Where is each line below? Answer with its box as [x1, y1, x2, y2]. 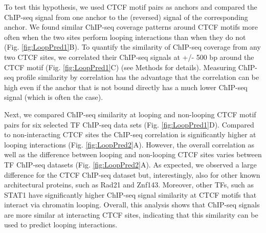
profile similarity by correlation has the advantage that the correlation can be [16, 72, 259, 82]
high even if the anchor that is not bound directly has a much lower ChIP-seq [4, 81, 248, 92]
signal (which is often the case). [4, 92, 103, 102]
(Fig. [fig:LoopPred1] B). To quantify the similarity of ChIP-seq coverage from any [4, 41, 261, 52]
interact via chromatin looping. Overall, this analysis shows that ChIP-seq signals [4, 199, 260, 210]
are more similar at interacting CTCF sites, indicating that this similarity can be [4, 209, 258, 220]
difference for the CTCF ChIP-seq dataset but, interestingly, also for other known [4, 169, 260, 180]
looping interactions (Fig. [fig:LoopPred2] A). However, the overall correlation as [4, 139, 255, 150]
